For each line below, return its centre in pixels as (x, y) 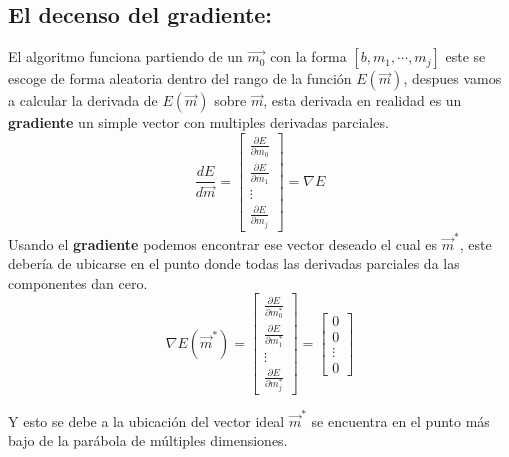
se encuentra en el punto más (400, 420)
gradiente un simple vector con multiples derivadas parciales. (198, 122)
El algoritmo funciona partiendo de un (125, 56)
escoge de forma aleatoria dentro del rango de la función (180, 78)
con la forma (308, 56)
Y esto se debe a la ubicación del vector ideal (146, 420)
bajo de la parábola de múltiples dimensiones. (148, 440)
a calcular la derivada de (83, 100)
